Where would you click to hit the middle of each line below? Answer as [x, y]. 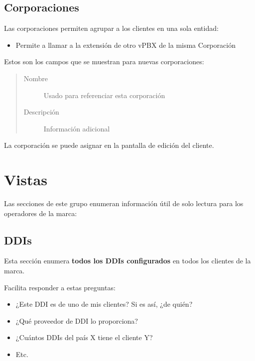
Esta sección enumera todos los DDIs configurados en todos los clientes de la [127, 261]
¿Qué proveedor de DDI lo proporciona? [77, 320]
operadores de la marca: [41, 213]
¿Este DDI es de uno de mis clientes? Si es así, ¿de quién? [104, 304]
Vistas [26, 180]
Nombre [36, 78]
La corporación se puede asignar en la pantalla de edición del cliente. [109, 145]
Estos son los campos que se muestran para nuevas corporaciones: [104, 61]
